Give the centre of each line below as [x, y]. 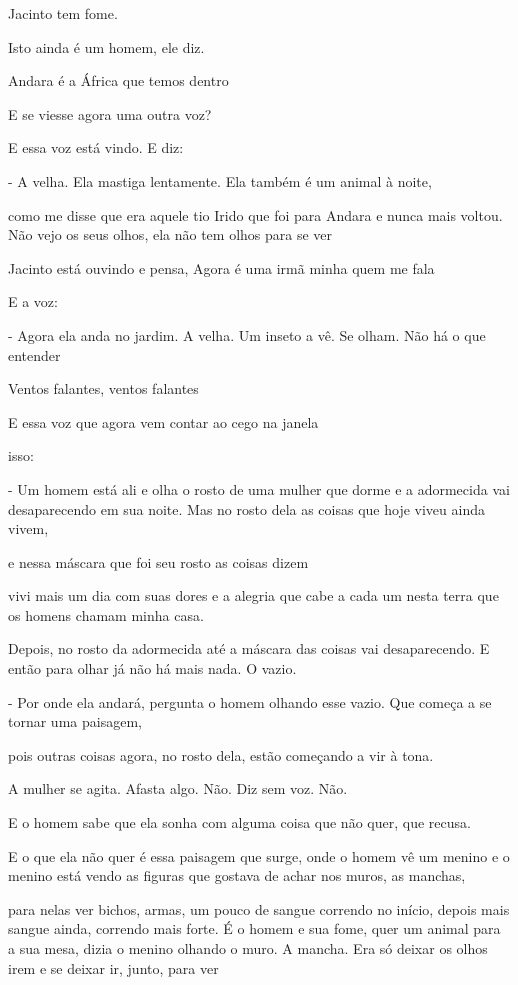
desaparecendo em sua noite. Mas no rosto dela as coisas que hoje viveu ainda [246, 508]
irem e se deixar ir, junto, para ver [113, 967]
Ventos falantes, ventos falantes [103, 388]
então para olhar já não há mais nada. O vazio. [152, 668]
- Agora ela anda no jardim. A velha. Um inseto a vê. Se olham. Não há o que [247, 334]
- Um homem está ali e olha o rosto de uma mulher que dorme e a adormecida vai [259, 488]
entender [34, 354]
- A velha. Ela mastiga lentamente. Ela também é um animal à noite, [220, 180]
